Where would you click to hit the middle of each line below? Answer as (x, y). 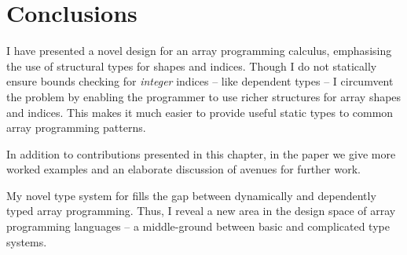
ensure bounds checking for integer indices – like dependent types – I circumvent (200, 81)
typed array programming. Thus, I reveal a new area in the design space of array (201, 211)
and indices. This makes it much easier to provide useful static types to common (200, 112)
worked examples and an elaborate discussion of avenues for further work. (183, 169)
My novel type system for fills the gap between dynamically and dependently (191, 195)
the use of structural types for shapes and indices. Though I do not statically (192, 66)
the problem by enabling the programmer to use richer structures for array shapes (204, 96)
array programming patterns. (76, 127)
